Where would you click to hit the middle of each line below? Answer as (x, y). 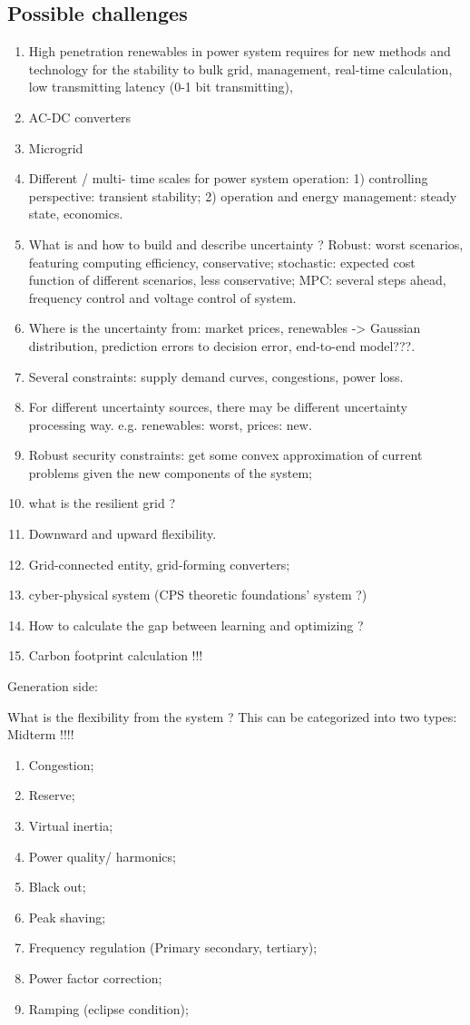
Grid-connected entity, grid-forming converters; (159, 564)
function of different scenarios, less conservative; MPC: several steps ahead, (237, 280)
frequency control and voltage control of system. (162, 297)
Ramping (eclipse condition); (108, 1008)
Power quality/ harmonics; (102, 856)
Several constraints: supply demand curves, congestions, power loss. (216, 376)
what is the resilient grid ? (102, 503)
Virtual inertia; (71, 826)
